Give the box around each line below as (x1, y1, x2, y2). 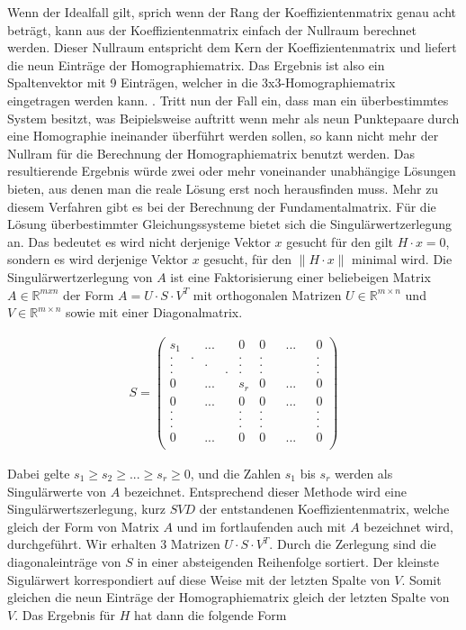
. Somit (401, 570, 442, 589)
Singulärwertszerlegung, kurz (7, 499, 166, 518)
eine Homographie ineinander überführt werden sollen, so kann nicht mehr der (7, 126, 439, 145)
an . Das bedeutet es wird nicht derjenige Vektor (7, 232, 271, 251)
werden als (334, 464, 393, 483)
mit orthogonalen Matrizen (193, 285, 342, 304)
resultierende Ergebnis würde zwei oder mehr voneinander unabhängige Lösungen (7, 161, 456, 180)
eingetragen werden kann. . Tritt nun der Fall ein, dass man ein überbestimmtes (7, 90, 449, 109)
